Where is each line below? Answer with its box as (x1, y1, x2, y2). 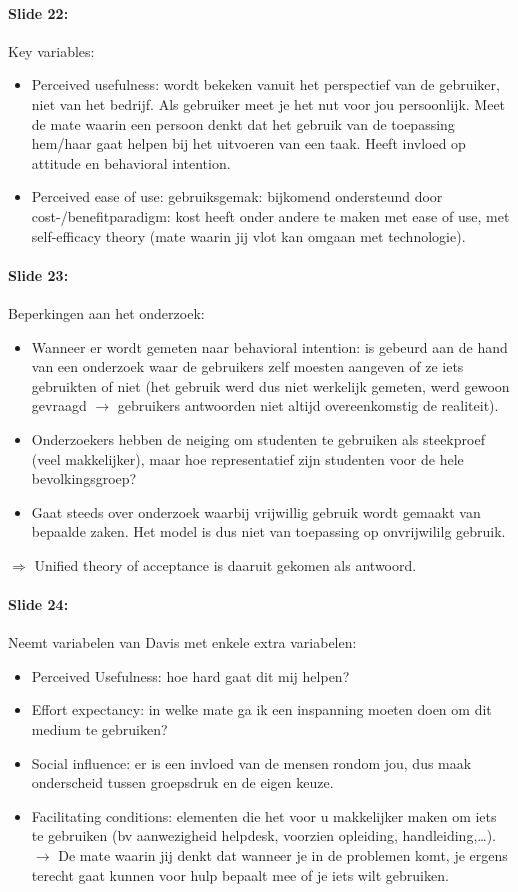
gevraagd (31, 395, 87, 416)
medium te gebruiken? (31, 719, 168, 740)
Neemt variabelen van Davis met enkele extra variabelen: (8, 632, 357, 653)
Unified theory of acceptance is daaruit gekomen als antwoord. (34, 554, 417, 575)
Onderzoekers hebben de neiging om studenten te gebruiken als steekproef (31, 428, 485, 449)
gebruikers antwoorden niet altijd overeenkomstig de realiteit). (117, 395, 499, 416)
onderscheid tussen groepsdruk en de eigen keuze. (31, 772, 334, 793)
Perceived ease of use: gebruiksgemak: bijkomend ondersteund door (31, 186, 443, 207)
